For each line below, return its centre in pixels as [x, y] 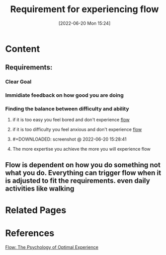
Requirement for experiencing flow [85, 9]
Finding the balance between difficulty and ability [67, 109]
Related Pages [36, 210]
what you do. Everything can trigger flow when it [83, 173]
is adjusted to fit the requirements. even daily [78, 181]
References [30, 233]
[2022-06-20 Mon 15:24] [85, 23]
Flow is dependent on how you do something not [83, 165]
